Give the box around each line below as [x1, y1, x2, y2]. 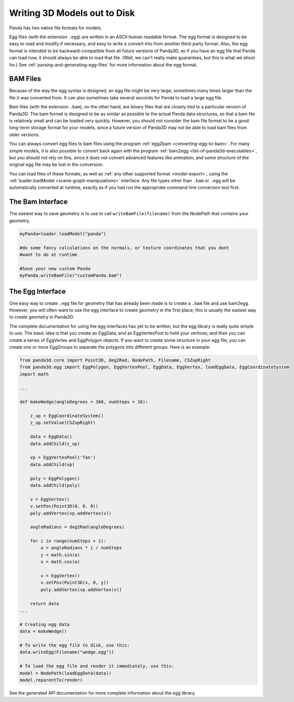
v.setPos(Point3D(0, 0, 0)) [30, 503, 99, 509]
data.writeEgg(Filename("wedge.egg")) [19, 649, 114, 655]
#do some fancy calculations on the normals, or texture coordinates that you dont [19, 245, 229, 250]
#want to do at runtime [19, 251, 78, 257]
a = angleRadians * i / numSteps [40, 545, 122, 551]
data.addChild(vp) [30, 462, 75, 467]
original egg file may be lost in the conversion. [9, 161, 104, 167]
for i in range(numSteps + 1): [30, 538, 106, 544]
